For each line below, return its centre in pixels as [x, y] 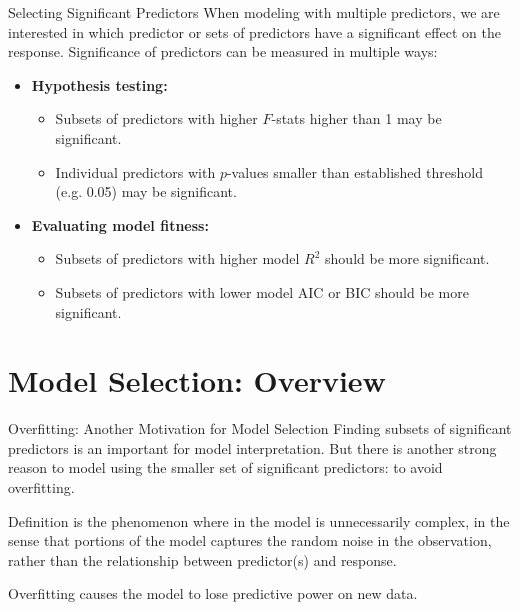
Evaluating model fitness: [120, 224]
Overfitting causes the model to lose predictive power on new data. [213, 593]
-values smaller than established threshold [354, 171]
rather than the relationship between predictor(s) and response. [202, 559]
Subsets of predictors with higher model [177, 258]
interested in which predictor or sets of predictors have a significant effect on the [254, 31]
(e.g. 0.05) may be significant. [146, 191]
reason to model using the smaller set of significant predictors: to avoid [225, 467]
